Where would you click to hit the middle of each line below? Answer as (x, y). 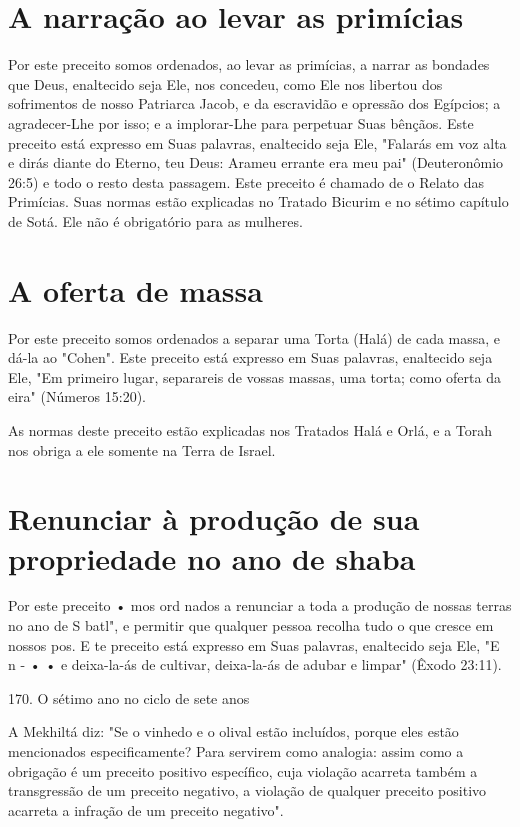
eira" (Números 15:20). (77, 396)
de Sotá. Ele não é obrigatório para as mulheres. (155, 220)
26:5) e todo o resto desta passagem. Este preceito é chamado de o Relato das (246, 181)
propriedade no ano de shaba (212, 557)
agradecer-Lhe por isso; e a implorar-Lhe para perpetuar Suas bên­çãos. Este (241, 122)
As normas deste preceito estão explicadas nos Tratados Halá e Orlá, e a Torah (250, 429)
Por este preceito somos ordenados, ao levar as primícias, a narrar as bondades (249, 64)
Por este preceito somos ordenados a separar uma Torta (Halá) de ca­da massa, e (254, 337)
